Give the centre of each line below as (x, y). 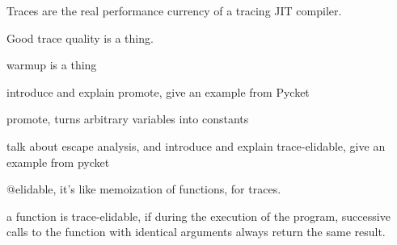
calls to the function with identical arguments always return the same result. (196, 232)
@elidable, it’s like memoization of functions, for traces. (144, 189)
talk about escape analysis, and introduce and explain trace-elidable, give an (196, 145)
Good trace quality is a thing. (80, 37)
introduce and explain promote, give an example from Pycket (158, 91)
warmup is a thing (52, 65)
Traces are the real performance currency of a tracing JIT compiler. (174, 10)
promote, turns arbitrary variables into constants (128, 119)
